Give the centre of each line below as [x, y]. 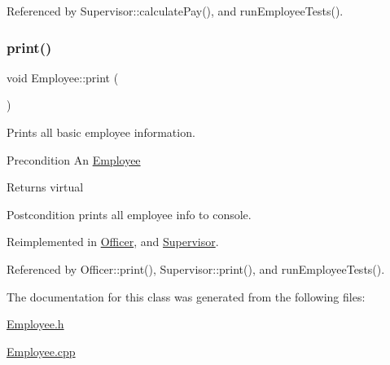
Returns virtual [45, 187]
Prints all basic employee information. [101, 132]
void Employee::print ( [63, 77]
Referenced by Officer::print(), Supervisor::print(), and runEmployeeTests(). [196, 268]
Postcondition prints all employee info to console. [129, 214]
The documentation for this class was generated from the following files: [186, 296]
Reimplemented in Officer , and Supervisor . [113, 242]
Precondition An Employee [74, 159]
